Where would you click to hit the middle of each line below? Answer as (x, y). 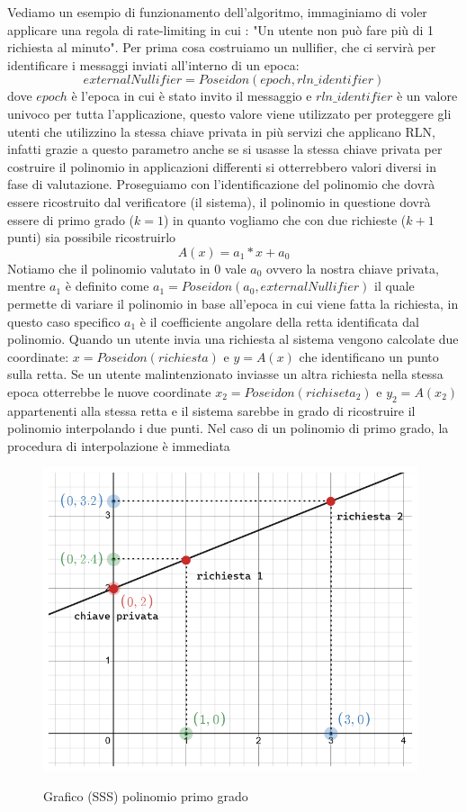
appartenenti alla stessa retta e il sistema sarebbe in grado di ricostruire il (211, 410)
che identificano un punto (369, 356)
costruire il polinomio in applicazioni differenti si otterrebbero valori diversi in (222, 166)
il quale (394, 286)
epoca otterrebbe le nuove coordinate (109, 391)
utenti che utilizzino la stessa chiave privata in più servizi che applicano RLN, (221, 131)
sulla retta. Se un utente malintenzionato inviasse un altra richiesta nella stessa (225, 374)
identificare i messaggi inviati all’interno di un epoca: (153, 64)
